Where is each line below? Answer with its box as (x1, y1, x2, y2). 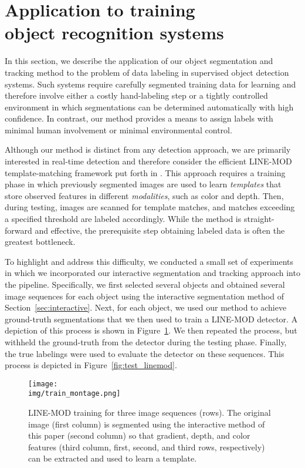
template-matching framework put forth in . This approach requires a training (5, 166, 286, 179)
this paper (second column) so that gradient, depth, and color (28, 429, 250, 442)
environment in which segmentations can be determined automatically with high (5, 100, 294, 113)
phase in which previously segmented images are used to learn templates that (5, 178, 282, 190)
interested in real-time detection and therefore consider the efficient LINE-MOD (5, 155, 292, 167)
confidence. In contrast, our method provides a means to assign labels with (5, 112, 273, 124)
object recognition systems (5, 21, 224, 45)
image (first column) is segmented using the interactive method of (28, 418, 265, 430)
